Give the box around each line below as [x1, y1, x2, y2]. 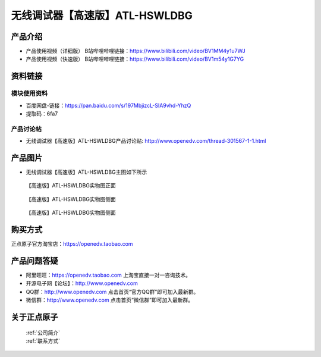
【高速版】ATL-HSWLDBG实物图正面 [26, 182, 116, 189]
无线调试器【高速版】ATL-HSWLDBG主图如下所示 [26, 168, 147, 176]
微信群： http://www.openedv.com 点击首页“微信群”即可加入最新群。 [26, 296, 193, 303]
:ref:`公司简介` [26, 329, 61, 336]
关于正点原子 [11, 312, 58, 322]
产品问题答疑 [11, 256, 58, 266]
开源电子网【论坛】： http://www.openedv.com [26, 280, 138, 287]
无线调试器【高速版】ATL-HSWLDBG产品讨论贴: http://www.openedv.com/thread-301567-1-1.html [26, 137, 266, 145]
